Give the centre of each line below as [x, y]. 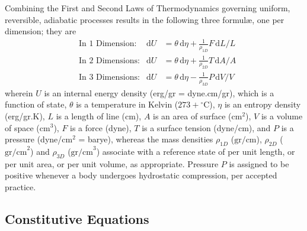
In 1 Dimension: [108, 44]
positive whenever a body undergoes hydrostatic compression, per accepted [141, 175]
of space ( [22, 127]
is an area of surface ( [192, 115]
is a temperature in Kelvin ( [127, 104]
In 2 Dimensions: [109, 61]
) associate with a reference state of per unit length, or [196, 151]
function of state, [36, 104]
